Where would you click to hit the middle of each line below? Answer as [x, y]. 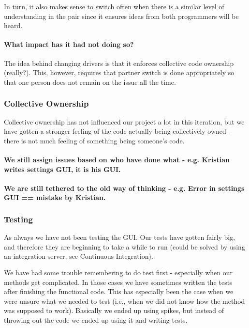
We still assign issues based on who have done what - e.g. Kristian [117, 159]
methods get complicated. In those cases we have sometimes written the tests [118, 282]
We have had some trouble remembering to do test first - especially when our [118, 272]
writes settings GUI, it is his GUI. [62, 169]
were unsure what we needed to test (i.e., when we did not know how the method [124, 301]
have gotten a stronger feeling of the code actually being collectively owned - [117, 131]
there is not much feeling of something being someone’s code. [94, 140]
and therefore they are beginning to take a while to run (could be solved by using [124, 246]
